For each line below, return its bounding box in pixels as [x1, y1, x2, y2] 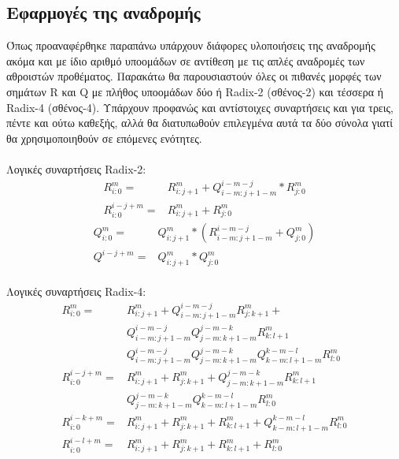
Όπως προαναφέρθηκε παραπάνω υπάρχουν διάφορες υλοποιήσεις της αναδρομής [6, 37, 375, 54]
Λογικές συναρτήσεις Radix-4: [6, 283, 146, 300]
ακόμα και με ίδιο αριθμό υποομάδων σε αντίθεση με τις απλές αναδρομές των [6, 52, 365, 69]
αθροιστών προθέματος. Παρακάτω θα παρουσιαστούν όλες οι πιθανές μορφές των [6, 68, 382, 84]
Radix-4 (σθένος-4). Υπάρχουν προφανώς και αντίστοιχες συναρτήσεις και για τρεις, [6, 99, 393, 115]
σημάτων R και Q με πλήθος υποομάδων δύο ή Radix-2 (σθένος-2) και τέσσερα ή [6, 83, 383, 99]
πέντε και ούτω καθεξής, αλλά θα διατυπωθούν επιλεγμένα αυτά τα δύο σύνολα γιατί [6, 114, 393, 131]
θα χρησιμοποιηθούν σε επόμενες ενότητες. [6, 129, 202, 146]
